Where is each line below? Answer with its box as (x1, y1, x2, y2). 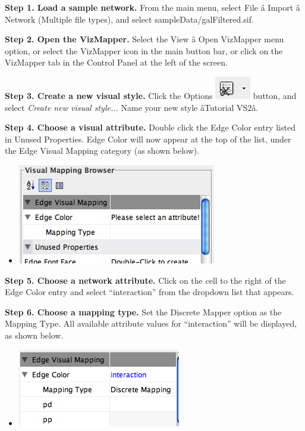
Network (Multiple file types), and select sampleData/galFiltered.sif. (5, 13, 254, 25)
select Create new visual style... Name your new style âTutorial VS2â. (5, 101, 259, 113)
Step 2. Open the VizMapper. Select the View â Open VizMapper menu (5, 33, 284, 45)
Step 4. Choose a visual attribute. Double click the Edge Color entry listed (5, 121, 295, 134)
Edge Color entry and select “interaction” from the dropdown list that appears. (5, 286, 294, 298)
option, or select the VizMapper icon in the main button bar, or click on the (5, 44, 283, 57)
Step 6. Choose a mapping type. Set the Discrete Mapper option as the (5, 305, 282, 318)
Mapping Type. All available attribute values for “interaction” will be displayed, (5, 317, 297, 330)
